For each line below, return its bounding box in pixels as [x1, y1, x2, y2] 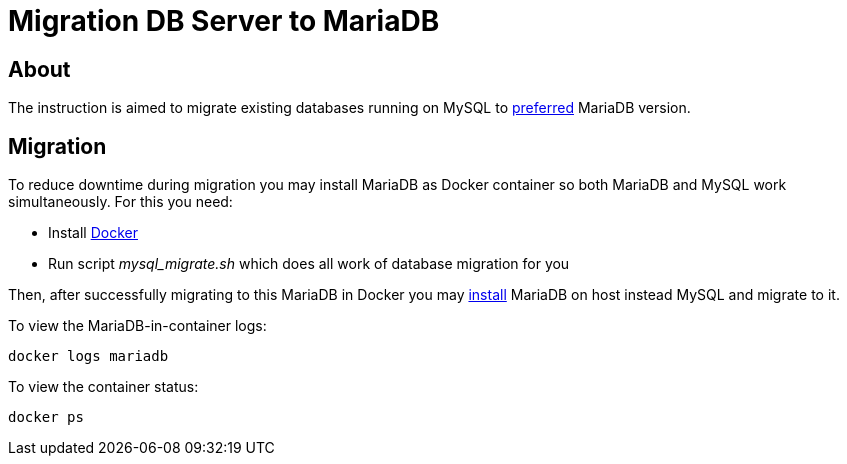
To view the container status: [8, 378, 199, 396]
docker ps [8, 409, 84, 426]
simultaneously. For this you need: [8, 193, 233, 211]
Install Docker [48, 224, 138, 242]
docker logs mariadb [8, 348, 169, 365]
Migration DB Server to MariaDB [8, 4, 440, 38]
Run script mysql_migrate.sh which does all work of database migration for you [48, 255, 570, 273]
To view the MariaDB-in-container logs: [8, 317, 267, 335]
